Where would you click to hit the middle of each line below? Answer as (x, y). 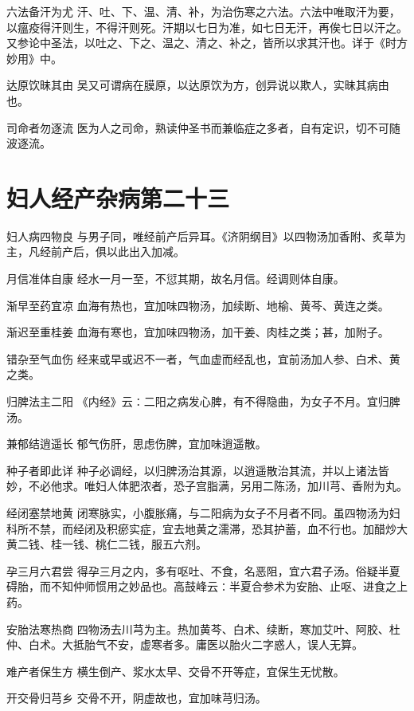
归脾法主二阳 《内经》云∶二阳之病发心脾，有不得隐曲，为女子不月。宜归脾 (203, 401)
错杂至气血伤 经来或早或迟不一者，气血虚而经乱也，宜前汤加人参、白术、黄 (203, 358)
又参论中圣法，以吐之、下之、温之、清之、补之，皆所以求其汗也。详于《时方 (207, 43)
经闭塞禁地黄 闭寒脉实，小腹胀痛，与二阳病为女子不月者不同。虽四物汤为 (198, 513)
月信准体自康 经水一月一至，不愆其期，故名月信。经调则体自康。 (176, 279)
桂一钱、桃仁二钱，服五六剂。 (129, 544)
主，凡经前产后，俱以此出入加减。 (96, 251)
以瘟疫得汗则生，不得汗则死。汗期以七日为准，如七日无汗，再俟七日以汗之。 (207, 27)
